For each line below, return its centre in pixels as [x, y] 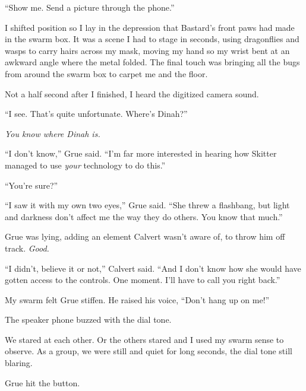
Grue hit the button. [42, 382]
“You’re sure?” [31, 185]
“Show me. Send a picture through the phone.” [90, 7]
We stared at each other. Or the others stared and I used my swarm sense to [144, 339]
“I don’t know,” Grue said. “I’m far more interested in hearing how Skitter [141, 153]
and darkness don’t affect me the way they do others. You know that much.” [144, 216]
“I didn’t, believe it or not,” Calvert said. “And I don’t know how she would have [153, 268]
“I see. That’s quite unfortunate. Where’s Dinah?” [96, 114]
